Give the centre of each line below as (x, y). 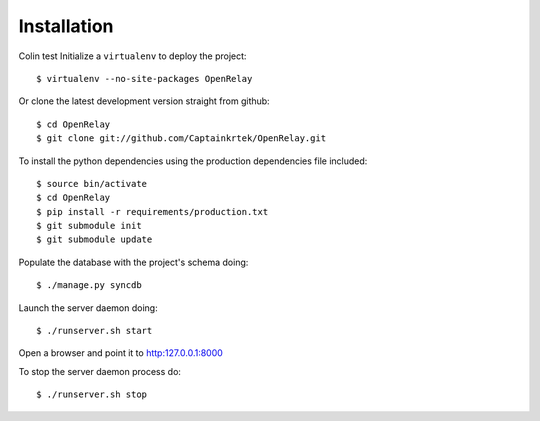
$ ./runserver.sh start (94, 331)
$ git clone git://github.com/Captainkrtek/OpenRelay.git (181, 138)
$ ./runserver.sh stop (92, 394)
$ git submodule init (89, 226)
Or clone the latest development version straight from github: (144, 101)
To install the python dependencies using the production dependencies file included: (193, 161)
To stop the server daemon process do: (100, 371)
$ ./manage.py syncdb (89, 285)
